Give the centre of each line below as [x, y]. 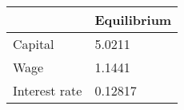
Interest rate [48, 90]
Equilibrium [133, 20]
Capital [34, 44]
